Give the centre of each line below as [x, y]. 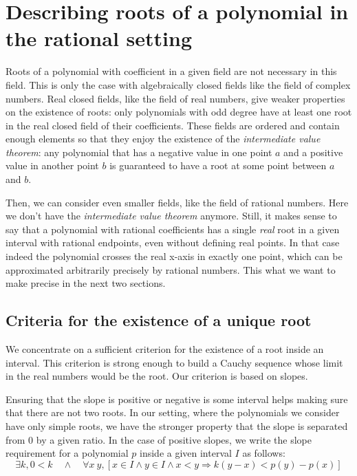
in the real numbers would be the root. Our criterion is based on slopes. [157, 376]
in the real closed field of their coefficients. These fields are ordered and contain [173, 125]
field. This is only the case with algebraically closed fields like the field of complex [178, 84]
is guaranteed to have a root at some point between [218, 165]
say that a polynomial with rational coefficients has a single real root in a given [173, 229]
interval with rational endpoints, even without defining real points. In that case [173, 242]
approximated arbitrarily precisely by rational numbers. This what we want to [171, 269]
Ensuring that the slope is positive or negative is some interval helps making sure [177, 399]
